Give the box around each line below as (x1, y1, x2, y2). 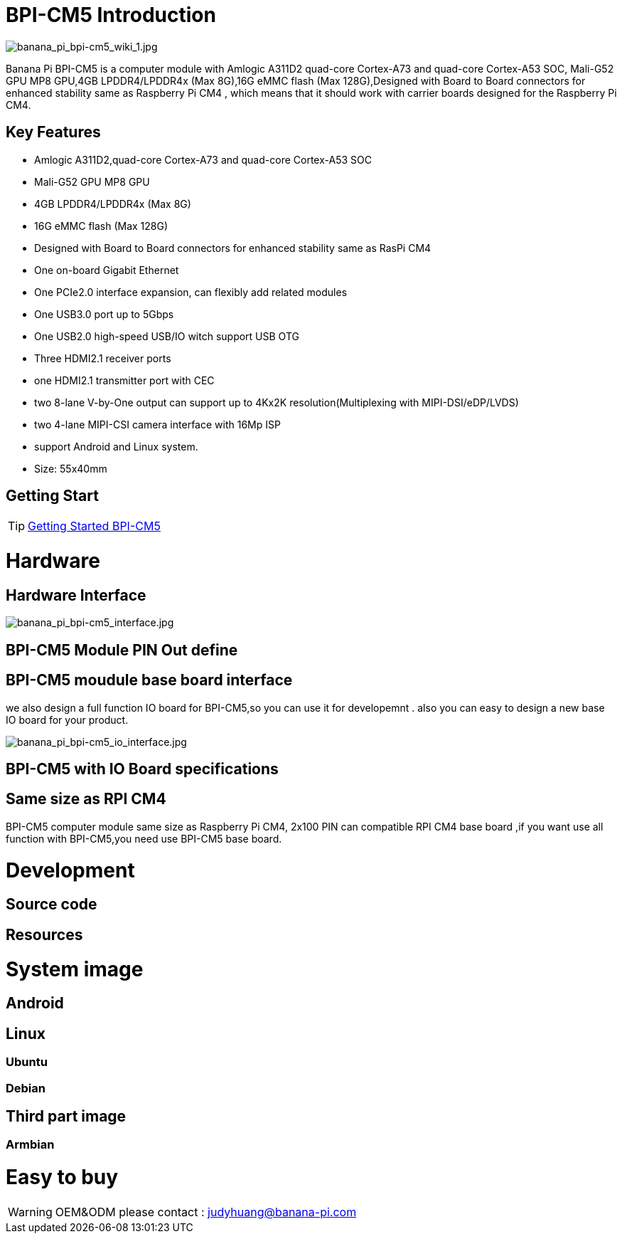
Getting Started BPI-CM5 (28, 519, 161, 534)
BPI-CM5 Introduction (6, 3, 216, 27)
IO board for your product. (6, 713, 129, 726)
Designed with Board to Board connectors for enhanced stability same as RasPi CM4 (34, 241, 431, 254)
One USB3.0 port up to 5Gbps (34, 307, 174, 320)
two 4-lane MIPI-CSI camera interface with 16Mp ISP (34, 418, 281, 431)
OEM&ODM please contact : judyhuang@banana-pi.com (55, 1204, 357, 1219)
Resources (6, 925, 83, 944)
